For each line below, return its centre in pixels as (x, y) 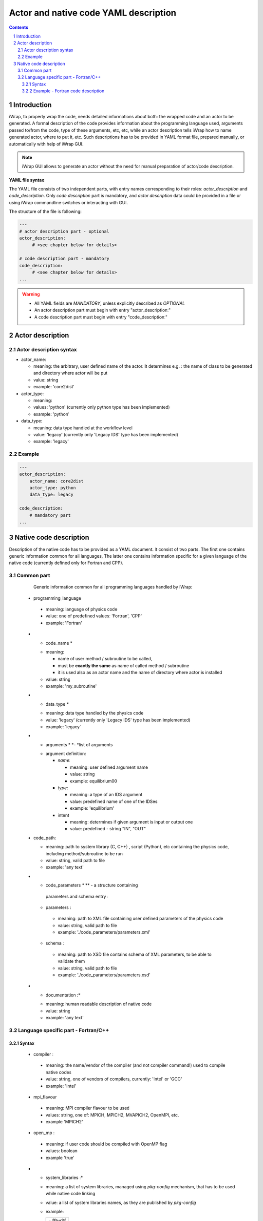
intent (64, 815)
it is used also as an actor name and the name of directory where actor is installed (140, 673)
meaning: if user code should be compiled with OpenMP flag (106, 1144)
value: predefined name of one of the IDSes (114, 801)
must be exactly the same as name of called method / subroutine (123, 665)
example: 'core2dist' (54, 387)
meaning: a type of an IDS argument (106, 795)
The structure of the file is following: (46, 211)
